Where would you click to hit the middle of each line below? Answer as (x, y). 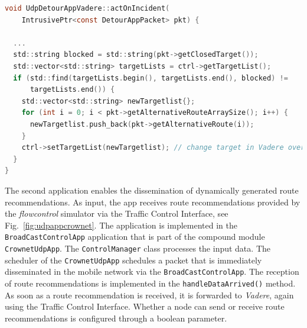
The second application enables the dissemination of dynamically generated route (152, 190)
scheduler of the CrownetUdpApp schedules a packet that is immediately (133, 260)
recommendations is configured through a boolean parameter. (116, 318)
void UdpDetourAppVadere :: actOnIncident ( (87, 8)
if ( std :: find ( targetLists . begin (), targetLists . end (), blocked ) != (151, 78)
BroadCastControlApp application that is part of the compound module (135, 237)
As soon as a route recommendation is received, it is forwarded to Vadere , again (149, 295)
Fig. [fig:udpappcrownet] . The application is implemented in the (121, 225)
